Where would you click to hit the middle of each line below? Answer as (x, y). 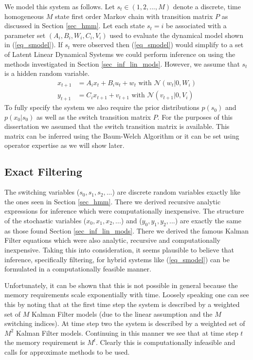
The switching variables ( (42, 192)
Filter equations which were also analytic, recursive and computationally (112, 240)
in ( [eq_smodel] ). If (34, 45)
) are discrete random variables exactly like (176, 192)
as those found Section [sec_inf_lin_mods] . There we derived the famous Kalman (127, 230)
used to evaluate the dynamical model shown (176, 35)
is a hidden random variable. (47, 73)
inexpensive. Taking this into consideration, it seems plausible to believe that (119, 250)
